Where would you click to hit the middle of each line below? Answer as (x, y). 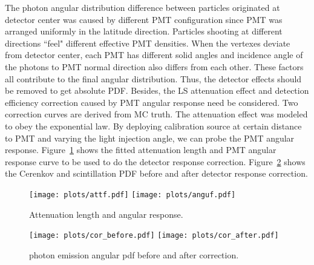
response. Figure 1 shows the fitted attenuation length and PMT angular (141, 150)
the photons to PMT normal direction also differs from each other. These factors (154, 66)
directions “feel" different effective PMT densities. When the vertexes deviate (148, 43)
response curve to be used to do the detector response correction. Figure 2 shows (155, 161)
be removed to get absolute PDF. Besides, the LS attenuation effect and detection (157, 90)
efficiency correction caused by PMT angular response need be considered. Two (152, 102)
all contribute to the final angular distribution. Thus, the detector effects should (153, 78)
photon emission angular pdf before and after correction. (134, 254)
